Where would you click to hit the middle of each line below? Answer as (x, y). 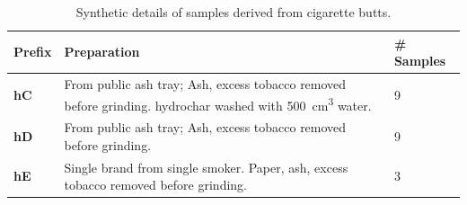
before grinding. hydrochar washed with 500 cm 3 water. (218, 103)
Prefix (33, 52)
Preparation (102, 52)
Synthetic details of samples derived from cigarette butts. (233, 12)
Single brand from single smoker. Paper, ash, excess (206, 167)
